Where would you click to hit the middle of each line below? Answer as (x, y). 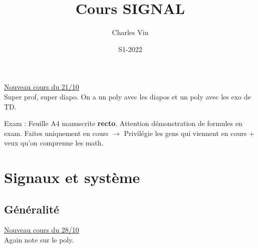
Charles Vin (130, 32)
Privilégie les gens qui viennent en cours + (189, 133)
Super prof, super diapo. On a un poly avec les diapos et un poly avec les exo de (127, 96)
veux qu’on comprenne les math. (54, 143)
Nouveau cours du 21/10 (42, 87)
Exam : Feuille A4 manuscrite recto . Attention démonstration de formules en (123, 123)
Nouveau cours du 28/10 (42, 230)
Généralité (32, 209)
